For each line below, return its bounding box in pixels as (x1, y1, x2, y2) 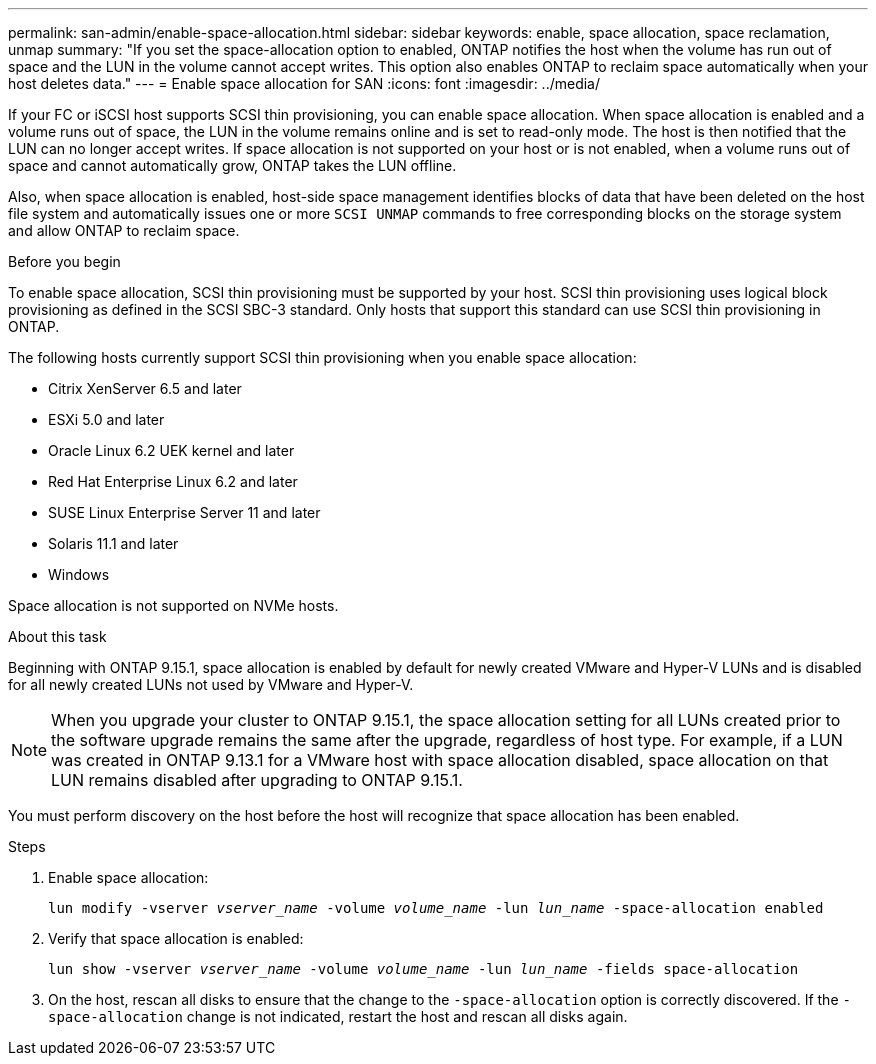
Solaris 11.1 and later (48, 535, 179, 552)
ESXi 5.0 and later (48, 411, 165, 428)
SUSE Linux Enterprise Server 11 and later (48, 504, 321, 521)
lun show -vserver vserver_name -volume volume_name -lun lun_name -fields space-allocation (48, 961, 799, 977)
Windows (48, 566, 110, 583)
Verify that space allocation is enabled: (48, 930, 304, 947)
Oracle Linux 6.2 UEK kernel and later (48, 442, 295, 459)
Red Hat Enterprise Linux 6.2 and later (48, 473, 298, 490)
